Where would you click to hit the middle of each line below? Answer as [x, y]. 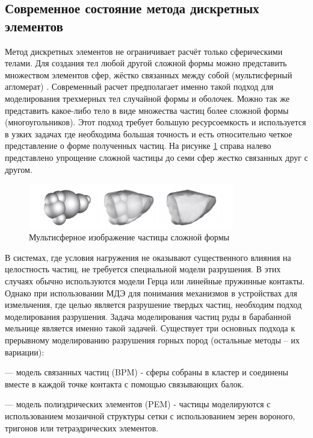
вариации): [25, 352]
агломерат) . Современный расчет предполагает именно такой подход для [139, 86]
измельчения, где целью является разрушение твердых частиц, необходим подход [153, 305]
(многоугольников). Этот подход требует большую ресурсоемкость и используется [156, 122]
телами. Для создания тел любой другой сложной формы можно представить [146, 63]
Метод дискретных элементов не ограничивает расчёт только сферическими [144, 51]
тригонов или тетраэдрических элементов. [82, 427]
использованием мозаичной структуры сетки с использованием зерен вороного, [150, 415]
